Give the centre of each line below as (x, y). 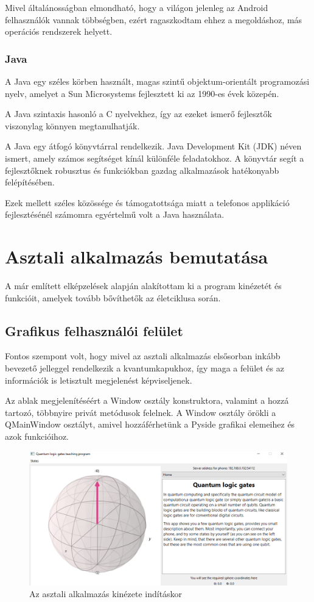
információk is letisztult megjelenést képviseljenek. (99, 380)
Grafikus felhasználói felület (94, 330)
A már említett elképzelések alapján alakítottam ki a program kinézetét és (143, 286)
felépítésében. (30, 182)
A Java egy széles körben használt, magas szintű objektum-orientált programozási (157, 81)
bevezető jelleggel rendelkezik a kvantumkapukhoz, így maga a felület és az (145, 368)
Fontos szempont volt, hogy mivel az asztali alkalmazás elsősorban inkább (143, 356)
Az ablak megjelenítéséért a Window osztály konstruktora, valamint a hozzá (147, 400)
